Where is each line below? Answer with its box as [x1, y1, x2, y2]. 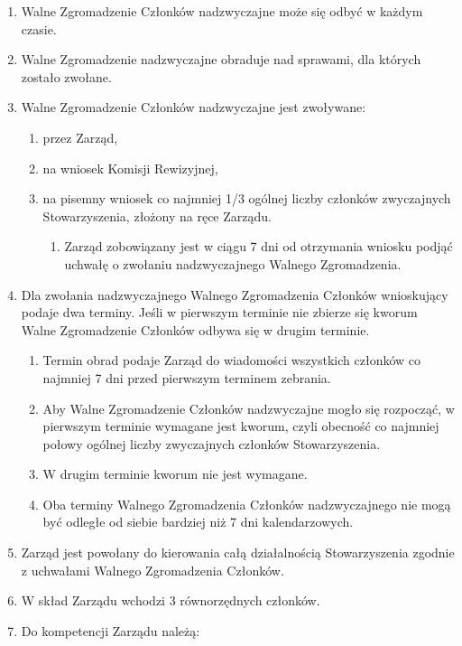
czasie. [21, 19, 57, 38]
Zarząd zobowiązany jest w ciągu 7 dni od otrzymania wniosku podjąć [64, 237, 453, 256]
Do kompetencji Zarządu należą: [21, 621, 200, 640]
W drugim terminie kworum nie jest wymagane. [42, 464, 308, 483]
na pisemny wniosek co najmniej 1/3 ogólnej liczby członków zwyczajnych [42, 189, 451, 208]
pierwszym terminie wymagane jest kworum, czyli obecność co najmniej [42, 417, 439, 435]
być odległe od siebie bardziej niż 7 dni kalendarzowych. [42, 512, 354, 531]
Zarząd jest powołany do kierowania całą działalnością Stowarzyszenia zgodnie [21, 543, 455, 562]
